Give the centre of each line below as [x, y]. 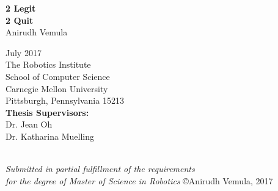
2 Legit [21, 8]
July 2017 [24, 52]
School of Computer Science [58, 76]
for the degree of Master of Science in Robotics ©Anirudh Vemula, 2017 [139, 180]
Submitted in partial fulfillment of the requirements [100, 169]
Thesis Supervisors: [47, 112]
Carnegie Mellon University [57, 88]
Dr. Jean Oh [29, 124]
